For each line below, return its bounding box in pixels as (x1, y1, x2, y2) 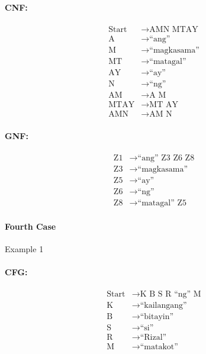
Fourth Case (5, 220, 56, 232)
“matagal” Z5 (137, 199, 186, 208)
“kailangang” (140, 301, 187, 310)
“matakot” (140, 343, 178, 352)
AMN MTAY (149, 25, 198, 34)
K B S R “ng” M (140, 290, 201, 299)
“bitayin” (140, 313, 174, 321)
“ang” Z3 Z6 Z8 (137, 153, 195, 162)
